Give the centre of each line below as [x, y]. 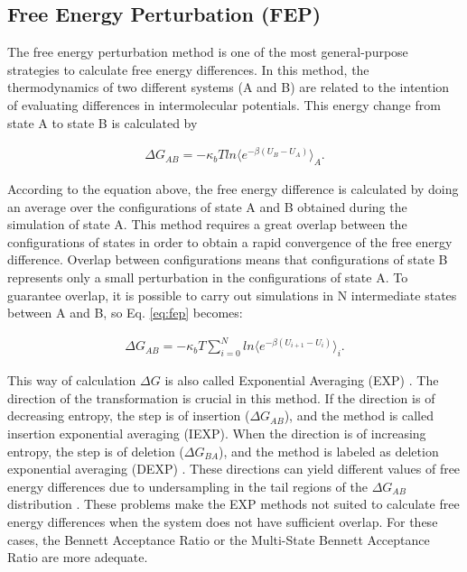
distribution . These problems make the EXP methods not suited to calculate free [233, 504]
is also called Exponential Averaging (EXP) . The [302, 380]
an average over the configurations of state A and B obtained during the [207, 206]
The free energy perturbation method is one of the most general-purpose [208, 52]
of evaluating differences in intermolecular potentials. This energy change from [224, 104]
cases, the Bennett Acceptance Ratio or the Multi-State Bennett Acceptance [219, 539]
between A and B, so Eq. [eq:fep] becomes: [125, 313]
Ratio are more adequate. [78, 557]
